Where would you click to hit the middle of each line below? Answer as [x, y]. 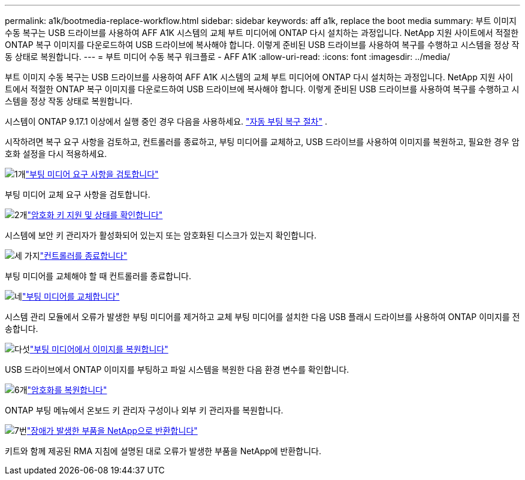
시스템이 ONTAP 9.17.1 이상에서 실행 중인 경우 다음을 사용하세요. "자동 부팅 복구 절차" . [166, 121]
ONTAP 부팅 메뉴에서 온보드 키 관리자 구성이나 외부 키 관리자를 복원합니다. [144, 410]
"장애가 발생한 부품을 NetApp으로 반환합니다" [112, 431]
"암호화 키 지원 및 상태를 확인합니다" [95, 215]
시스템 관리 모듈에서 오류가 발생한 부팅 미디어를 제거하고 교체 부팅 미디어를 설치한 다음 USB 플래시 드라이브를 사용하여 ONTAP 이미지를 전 [262, 317]
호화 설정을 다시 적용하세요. [56, 154]
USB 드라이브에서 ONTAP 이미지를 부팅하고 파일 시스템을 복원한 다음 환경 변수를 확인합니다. [177, 369]
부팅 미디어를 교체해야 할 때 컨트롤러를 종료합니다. [98, 276]
